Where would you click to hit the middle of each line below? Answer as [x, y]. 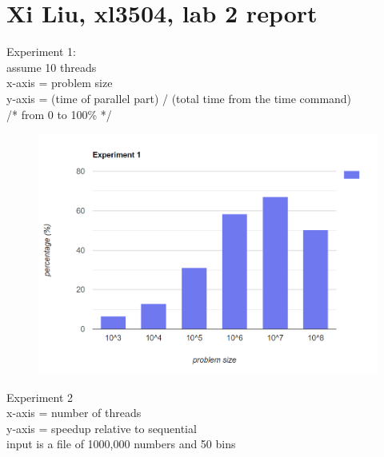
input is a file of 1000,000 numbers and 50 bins [121, 444]
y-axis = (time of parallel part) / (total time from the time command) [179, 98]
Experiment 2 [40, 397]
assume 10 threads [52, 67]
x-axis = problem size [60, 83]
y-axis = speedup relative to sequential [102, 428]
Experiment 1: [41, 52]
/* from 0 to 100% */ [59, 114]
